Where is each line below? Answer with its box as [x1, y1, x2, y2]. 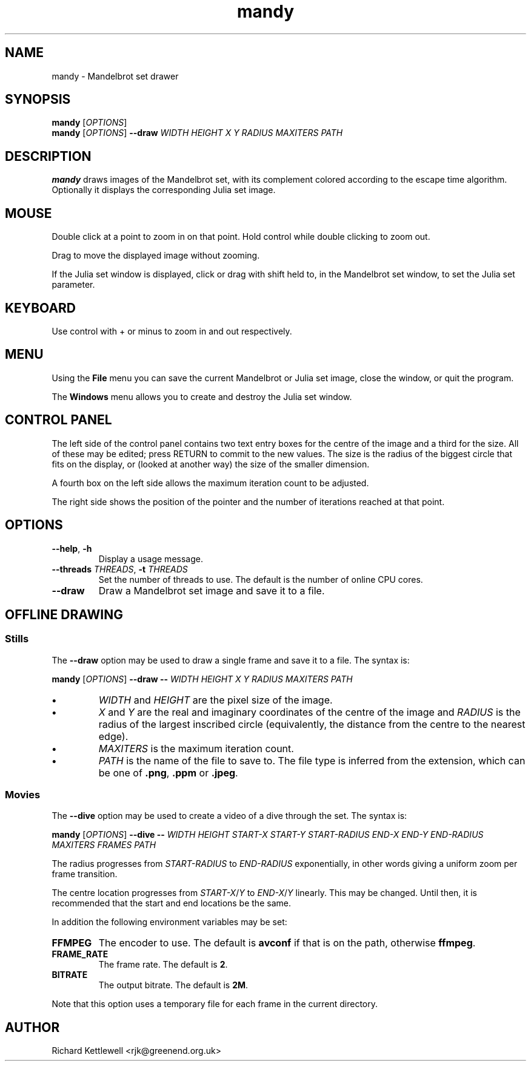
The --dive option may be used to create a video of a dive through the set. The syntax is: [52, 810, 407, 821]
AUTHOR [5, 1019, 60, 1035]
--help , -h [52, 543, 92, 554]
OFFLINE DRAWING [5, 606, 123, 622]
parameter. [52, 279, 95, 290]
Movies [5, 789, 41, 801]
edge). [98, 730, 129, 742]
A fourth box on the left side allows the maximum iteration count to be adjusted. [52, 477, 369, 488]
